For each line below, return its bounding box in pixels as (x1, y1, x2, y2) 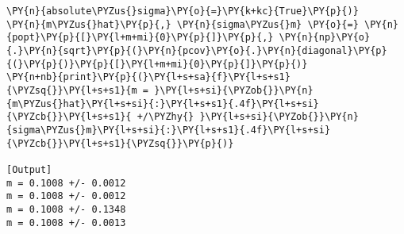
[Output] (6, 163, 52, 175)
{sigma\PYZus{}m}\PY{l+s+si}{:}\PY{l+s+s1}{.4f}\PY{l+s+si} (6, 124, 331, 136)
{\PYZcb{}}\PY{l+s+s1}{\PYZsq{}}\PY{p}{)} (6, 137, 234, 149)
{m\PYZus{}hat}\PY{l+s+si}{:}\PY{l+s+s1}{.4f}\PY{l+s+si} (6, 98, 319, 109)
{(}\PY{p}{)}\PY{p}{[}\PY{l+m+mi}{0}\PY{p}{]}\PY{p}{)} (6, 58, 308, 70)
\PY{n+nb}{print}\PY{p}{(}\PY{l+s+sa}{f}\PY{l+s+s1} (6, 71, 290, 83)
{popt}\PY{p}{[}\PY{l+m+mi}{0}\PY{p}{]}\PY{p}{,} (6, 32, 274, 44)
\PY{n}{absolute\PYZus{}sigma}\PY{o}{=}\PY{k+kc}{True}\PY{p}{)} (6, 6, 359, 17)
